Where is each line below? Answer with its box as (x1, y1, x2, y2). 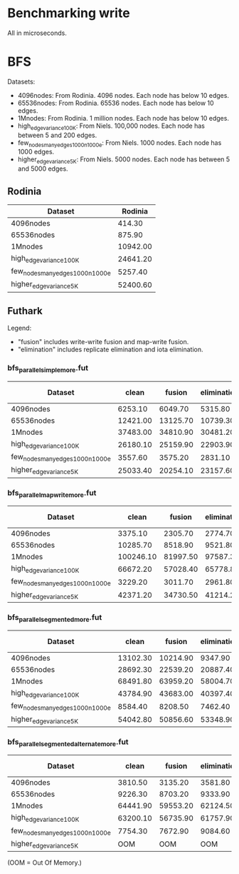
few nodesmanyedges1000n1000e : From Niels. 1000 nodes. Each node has (17, 138, 222, 149)
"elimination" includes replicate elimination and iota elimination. (17, 345, 204, 354)
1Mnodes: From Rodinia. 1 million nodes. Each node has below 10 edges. (17, 114, 230, 122)
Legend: (7, 323, 32, 333)
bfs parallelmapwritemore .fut (7, 488, 97, 499)
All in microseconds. (7, 29, 68, 37)
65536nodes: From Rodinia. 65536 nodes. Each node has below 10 (17, 99, 215, 107)
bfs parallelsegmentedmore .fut (7, 612, 102, 623)
